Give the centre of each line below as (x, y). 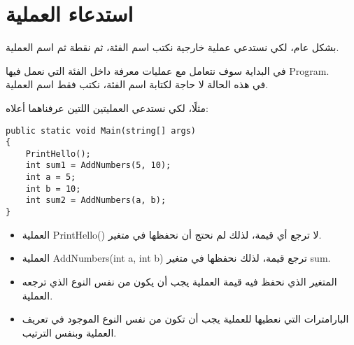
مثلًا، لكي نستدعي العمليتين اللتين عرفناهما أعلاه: (107, 107)
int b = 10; (53, 189)
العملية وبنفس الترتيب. (69, 332)
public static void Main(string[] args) (101, 131)
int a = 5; (51, 177)
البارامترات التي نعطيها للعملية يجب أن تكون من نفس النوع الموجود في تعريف (185, 319)
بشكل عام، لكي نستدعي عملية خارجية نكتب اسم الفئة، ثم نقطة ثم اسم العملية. (172, 47)
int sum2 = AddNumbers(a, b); (96, 200)
